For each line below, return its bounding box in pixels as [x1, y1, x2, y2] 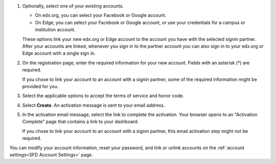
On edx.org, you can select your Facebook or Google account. [35, 12, 167, 18]
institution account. [35, 27, 76, 33]
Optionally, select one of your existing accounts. [22, 3, 124, 9]
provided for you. [22, 83, 59, 89]
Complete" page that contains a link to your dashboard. [22, 119, 139, 125]
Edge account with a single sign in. [22, 50, 96, 56]
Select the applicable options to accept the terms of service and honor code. [22, 92, 184, 99]
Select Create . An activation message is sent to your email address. [22, 102, 165, 108]
